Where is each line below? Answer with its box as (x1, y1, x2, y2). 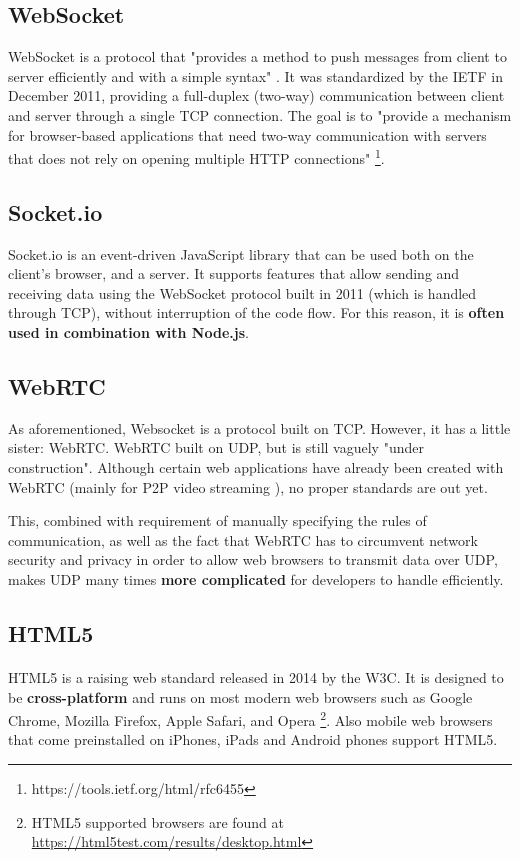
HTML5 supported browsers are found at (31, 811, 285, 832)
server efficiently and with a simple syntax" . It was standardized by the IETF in (8, 65, 503, 86)
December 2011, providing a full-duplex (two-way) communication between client (8, 85, 505, 106)
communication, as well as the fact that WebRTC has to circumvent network (8, 529, 478, 550)
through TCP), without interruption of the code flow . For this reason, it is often (8, 302, 505, 323)
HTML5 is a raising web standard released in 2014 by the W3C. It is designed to (8, 666, 504, 687)
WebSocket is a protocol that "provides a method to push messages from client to (8, 46, 507, 67)
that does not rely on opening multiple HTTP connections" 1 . (8, 145, 385, 168)
